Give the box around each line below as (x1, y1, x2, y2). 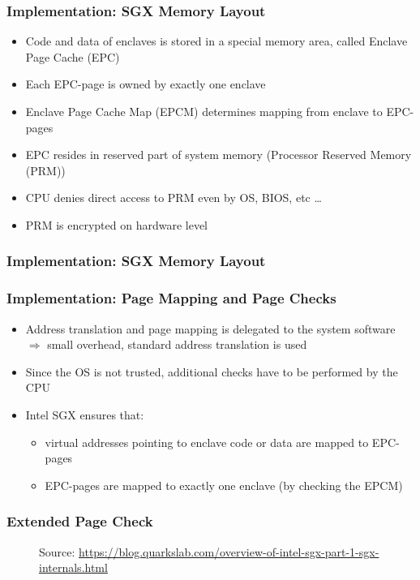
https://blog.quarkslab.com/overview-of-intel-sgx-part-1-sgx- (79, 543, 379, 560)
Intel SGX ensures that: (25, 406, 144, 423)
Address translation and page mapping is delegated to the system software (25, 320, 396, 337)
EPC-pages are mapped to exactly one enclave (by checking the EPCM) (45, 476, 403, 493)
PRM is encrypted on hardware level (25, 216, 208, 233)
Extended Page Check (6, 511, 153, 531)
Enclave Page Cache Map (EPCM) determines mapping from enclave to (25, 103, 383, 119)
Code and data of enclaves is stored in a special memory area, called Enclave (25, 32, 408, 49)
